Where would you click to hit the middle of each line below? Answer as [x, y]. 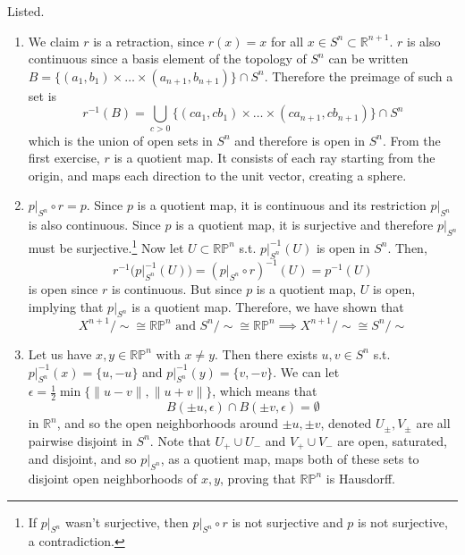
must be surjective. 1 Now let [106, 246]
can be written [368, 59]
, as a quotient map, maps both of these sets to [290, 459]
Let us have [60, 353]
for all [287, 41]
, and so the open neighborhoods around [167, 423]
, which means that [265, 391]
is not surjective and [287, 521]
